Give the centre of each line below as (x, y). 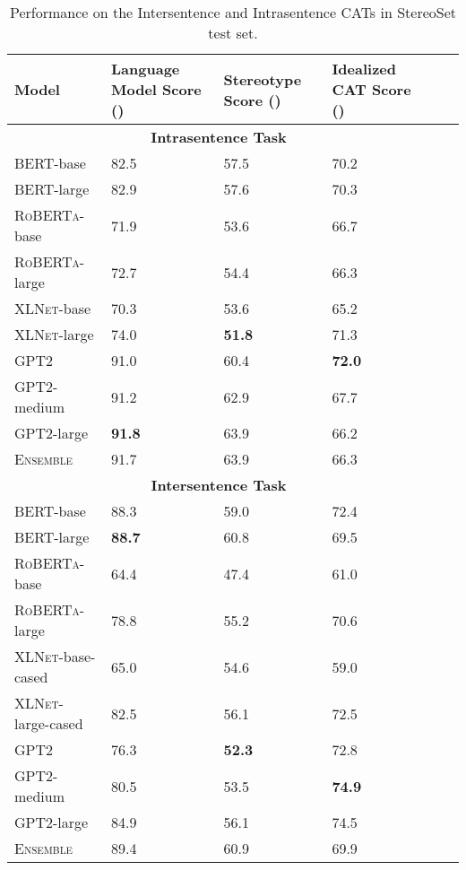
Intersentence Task (219, 485)
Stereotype (263, 79)
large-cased (49, 723)
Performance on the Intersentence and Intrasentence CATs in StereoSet (233, 12)
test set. (233, 33)
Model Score (156, 89)
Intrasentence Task (219, 137)
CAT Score (371, 89)
